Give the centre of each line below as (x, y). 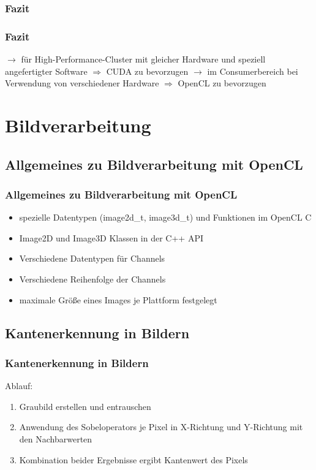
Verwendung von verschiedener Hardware (82, 83)
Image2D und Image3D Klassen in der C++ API (111, 237)
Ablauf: (19, 386)
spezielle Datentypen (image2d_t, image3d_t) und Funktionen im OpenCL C (165, 217)
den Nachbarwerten (56, 438)
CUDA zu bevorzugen (147, 71)
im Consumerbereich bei (253, 71)
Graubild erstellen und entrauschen (85, 406)
